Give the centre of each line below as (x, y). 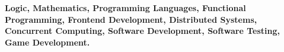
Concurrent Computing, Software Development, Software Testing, (143, 31)
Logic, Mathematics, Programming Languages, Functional (125, 8)
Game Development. (47, 42)
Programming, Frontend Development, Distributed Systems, (131, 19)
